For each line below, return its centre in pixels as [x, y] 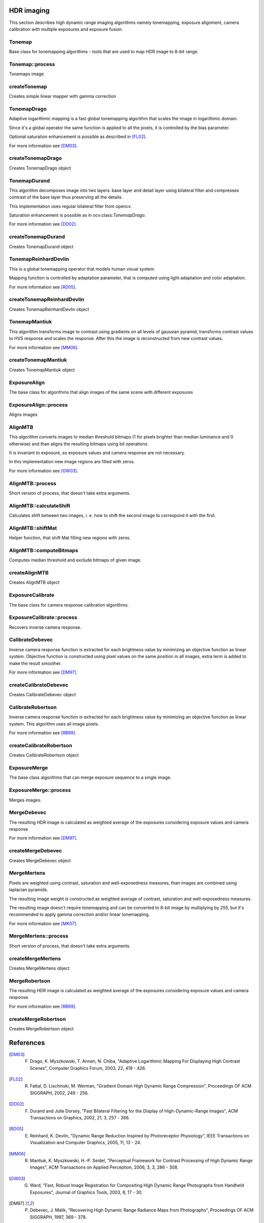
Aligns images [23, 415]
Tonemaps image [26, 74]
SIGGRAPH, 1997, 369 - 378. [58, 1217]
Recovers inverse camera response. [45, 627]
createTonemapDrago [35, 158]
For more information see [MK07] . [43, 923]
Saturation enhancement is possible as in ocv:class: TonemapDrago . [77, 215]
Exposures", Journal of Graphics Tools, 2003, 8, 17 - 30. [86, 1192]
